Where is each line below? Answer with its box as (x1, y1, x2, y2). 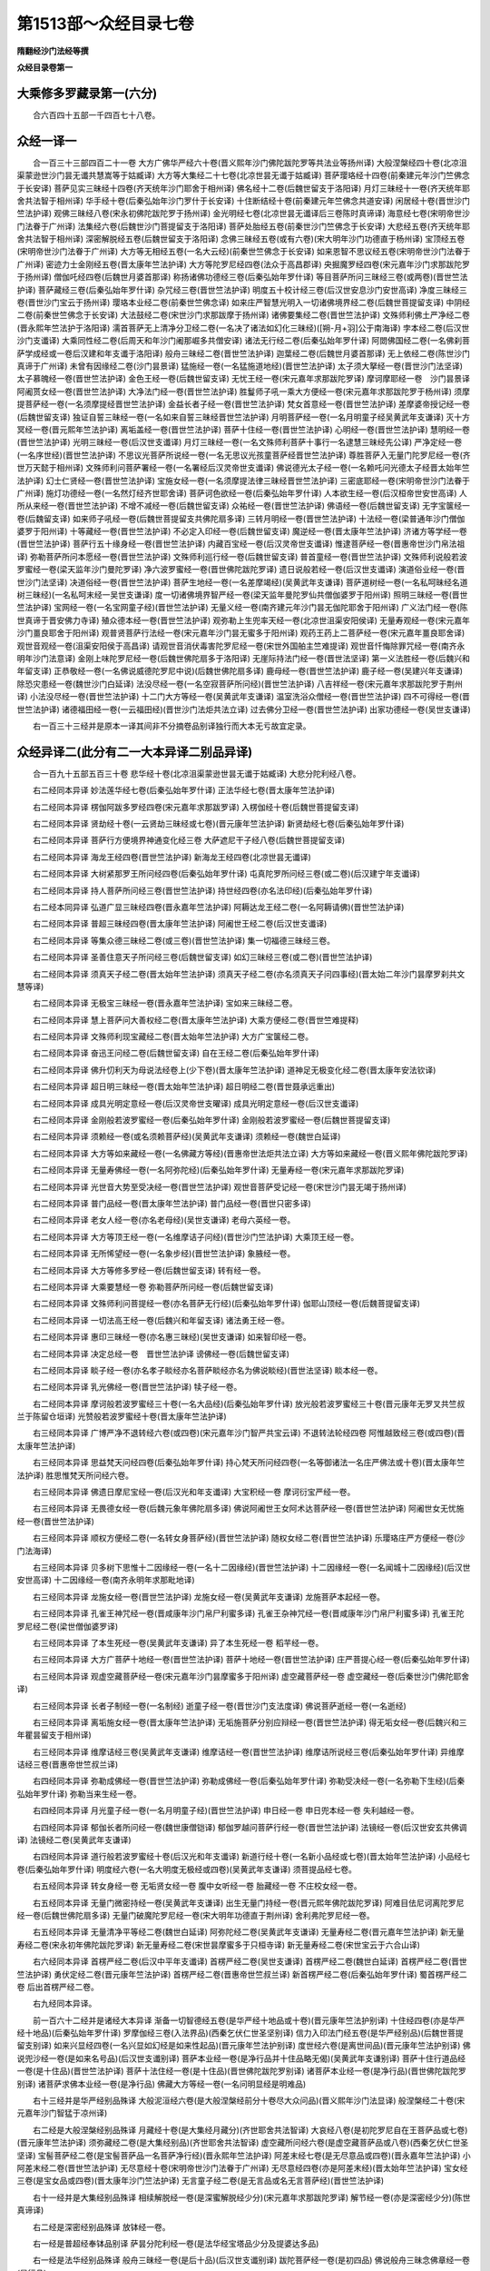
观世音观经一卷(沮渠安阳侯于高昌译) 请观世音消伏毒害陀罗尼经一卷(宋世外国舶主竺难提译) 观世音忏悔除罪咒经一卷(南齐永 (16, 640, 465, 651)
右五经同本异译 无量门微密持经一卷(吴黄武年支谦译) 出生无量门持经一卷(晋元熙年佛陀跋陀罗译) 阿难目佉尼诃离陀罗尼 (32, 1897, 465, 1908)
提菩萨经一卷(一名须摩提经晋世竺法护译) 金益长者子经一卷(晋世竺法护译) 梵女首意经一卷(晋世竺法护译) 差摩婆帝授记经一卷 (16, 399, 471, 410)
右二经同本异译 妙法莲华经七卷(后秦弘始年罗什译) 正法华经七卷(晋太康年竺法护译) (32, 785, 336, 796)
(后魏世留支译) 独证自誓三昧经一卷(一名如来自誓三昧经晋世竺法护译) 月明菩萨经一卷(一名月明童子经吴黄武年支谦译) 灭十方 (16, 412, 471, 422)
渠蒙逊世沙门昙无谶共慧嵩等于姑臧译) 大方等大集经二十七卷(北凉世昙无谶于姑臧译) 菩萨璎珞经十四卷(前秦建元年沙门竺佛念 (16, 170, 471, 181)
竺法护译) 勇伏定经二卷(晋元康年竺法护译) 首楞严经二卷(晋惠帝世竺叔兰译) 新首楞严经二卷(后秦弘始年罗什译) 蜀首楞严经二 (16, 1969, 467, 1979)
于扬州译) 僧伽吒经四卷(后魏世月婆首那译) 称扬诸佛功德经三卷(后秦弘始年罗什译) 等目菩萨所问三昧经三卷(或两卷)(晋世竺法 (16, 272, 468, 283)
